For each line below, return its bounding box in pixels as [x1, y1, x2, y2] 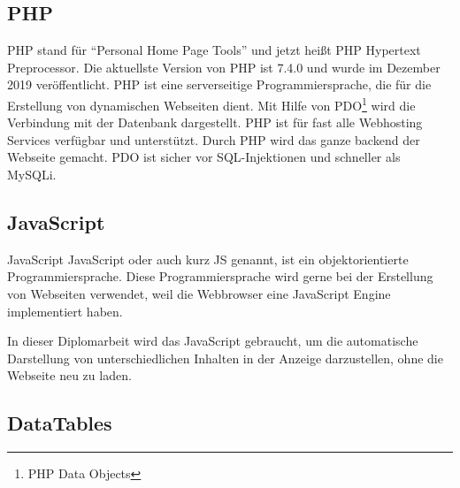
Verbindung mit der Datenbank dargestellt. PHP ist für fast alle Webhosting [7, 113, 423, 132]
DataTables [7, 409, 112, 437]
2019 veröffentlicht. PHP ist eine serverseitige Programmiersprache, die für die [7, 75, 432, 94]
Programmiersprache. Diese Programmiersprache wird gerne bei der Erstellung [7, 267, 433, 286]
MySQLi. [7, 165, 57, 184]
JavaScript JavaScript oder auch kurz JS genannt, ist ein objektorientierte [7, 249, 409, 268]
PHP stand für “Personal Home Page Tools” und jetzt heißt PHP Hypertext [7, 41, 421, 59]
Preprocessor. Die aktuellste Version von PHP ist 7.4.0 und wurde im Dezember [7, 57, 441, 76]
